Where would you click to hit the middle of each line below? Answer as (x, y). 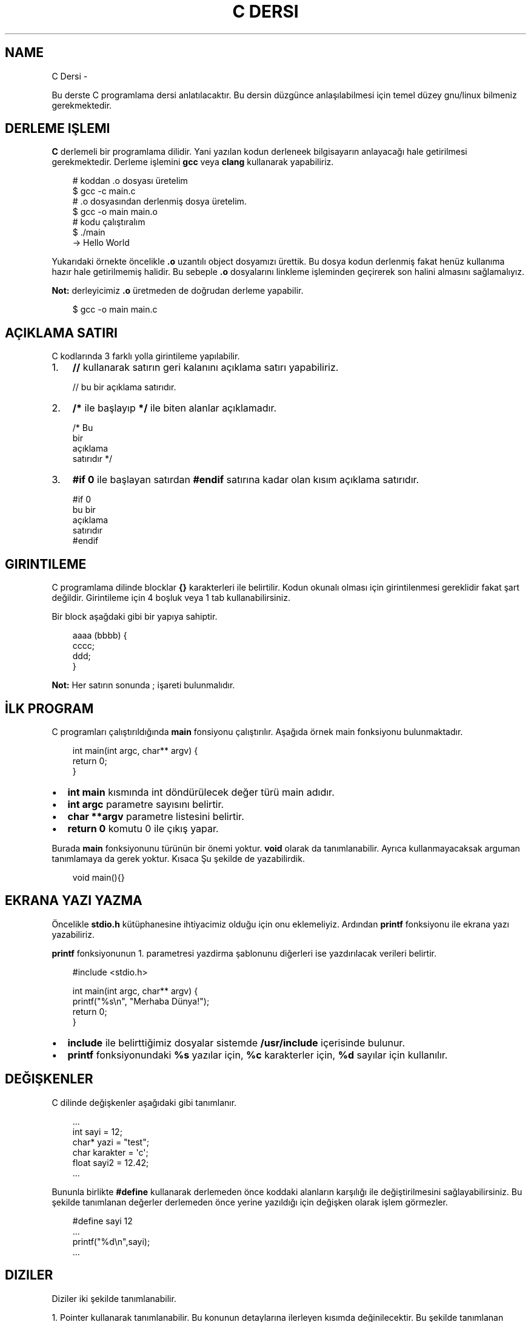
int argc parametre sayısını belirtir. (146, 804)
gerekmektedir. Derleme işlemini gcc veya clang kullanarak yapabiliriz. (193, 162)
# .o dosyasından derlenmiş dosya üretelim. (159, 202)
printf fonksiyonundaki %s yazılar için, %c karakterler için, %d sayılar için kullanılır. (258, 1055)
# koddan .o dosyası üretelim (130, 181)
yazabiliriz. (73, 934)
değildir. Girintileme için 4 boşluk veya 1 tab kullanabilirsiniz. (171, 598)
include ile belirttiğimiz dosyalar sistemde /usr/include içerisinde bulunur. (236, 1042)
